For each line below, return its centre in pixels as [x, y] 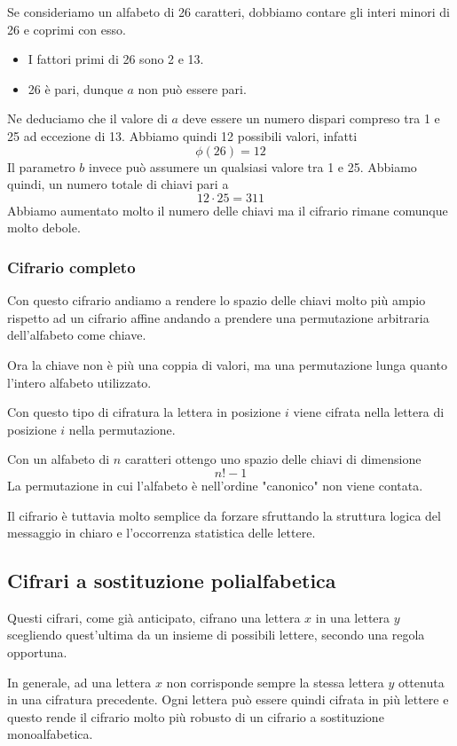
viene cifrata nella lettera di [369, 412]
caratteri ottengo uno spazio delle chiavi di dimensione [273, 459]
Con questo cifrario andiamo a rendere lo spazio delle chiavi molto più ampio [217, 300]
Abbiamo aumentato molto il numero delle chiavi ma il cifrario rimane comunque [228, 210]
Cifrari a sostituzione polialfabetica [172, 581]
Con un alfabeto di [59, 459]
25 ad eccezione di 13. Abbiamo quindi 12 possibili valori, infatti [182, 135]
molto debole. [44, 228]
